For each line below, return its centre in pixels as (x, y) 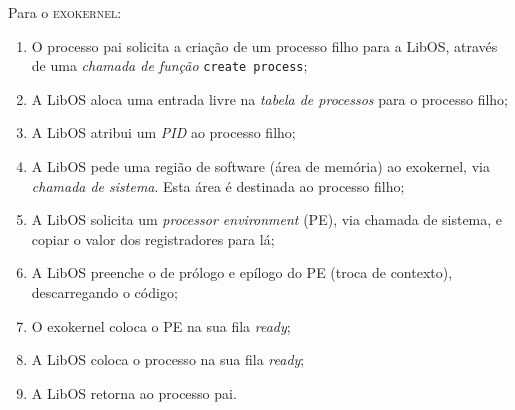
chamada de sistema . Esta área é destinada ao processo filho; (218, 185)
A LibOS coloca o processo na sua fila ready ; (168, 359)
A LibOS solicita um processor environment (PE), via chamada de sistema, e (267, 219)
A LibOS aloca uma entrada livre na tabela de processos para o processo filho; (269, 98)
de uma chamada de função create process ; (169, 65)
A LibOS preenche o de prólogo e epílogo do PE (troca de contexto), (242, 272)
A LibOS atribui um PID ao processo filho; (163, 132)
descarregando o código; (104, 292)
